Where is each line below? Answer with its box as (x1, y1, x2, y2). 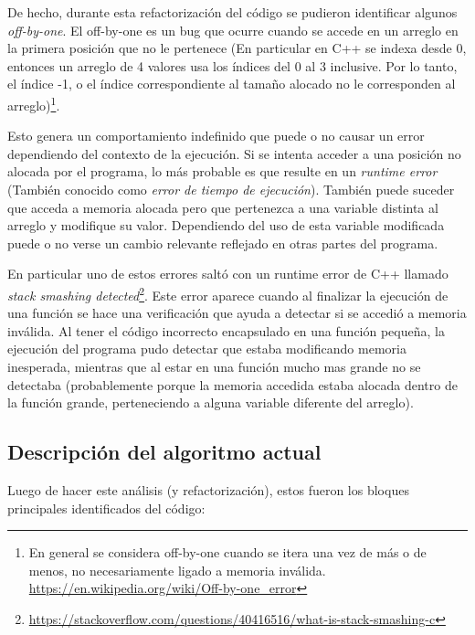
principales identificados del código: (7, 498, 206, 517)
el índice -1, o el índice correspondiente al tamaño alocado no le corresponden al (7, 74, 456, 93)
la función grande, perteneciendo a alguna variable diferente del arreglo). (7, 393, 414, 412)
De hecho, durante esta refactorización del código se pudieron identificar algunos (7, 3, 458, 21)
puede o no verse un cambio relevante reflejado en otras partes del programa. (7, 233, 438, 252)
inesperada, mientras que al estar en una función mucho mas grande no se (7, 357, 421, 376)
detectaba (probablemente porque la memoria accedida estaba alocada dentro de (7, 375, 458, 394)
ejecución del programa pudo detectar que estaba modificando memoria (7, 339, 406, 358)
